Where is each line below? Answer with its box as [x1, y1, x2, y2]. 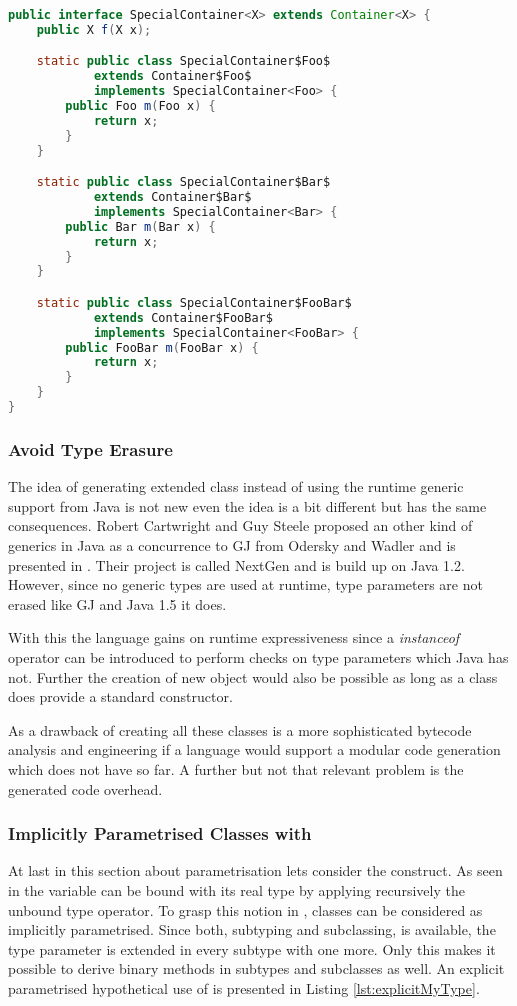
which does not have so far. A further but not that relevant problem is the [8, 758, 464, 779]
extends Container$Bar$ [93, 190, 252, 205]
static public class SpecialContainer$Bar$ [36, 175, 331, 190]
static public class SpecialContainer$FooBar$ [36, 295, 352, 310]
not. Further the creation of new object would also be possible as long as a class [8, 666, 498, 687]
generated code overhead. [8, 778, 163, 799]
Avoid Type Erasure [8, 436, 173, 461]
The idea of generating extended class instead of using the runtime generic [8, 476, 464, 497]
